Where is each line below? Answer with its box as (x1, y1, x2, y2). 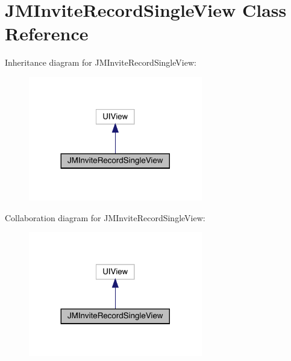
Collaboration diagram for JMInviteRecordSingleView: (5, 211, 205, 224)
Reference (5, 21, 89, 46)
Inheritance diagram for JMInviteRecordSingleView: (5, 56, 196, 69)
